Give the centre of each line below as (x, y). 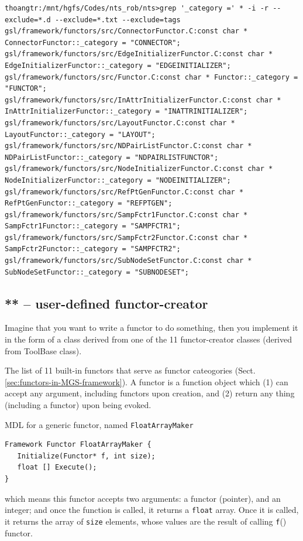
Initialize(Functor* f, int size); (86, 456)
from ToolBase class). (43, 350)
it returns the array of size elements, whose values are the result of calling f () (146, 521)
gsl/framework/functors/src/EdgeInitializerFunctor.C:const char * (139, 54)
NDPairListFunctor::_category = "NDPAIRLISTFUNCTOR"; (112, 157)
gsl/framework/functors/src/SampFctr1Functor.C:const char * (126, 215)
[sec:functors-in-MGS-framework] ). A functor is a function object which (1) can (147, 381)
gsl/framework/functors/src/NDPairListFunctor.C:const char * (128, 146)
